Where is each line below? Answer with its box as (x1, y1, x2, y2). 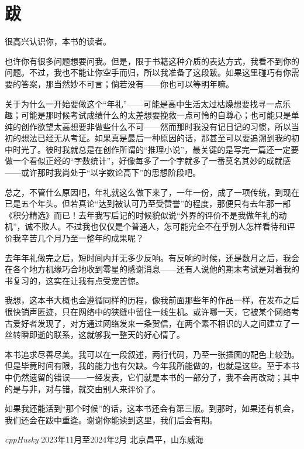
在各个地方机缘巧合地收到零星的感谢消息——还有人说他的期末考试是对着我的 (5, 263, 299, 275)
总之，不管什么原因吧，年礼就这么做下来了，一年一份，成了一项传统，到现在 (5, 186, 299, 198)
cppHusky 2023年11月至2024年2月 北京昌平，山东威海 (5, 433, 203, 445)
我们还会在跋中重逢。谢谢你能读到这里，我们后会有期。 (5, 413, 217, 426)
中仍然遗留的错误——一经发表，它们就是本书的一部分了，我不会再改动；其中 (5, 371, 299, 383)
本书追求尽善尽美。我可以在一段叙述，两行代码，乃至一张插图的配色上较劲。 (5, 348, 299, 360)
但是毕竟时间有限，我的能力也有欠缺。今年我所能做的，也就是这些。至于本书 (5, 359, 299, 372)
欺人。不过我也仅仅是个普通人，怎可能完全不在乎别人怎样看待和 (41, 220, 287, 232)
